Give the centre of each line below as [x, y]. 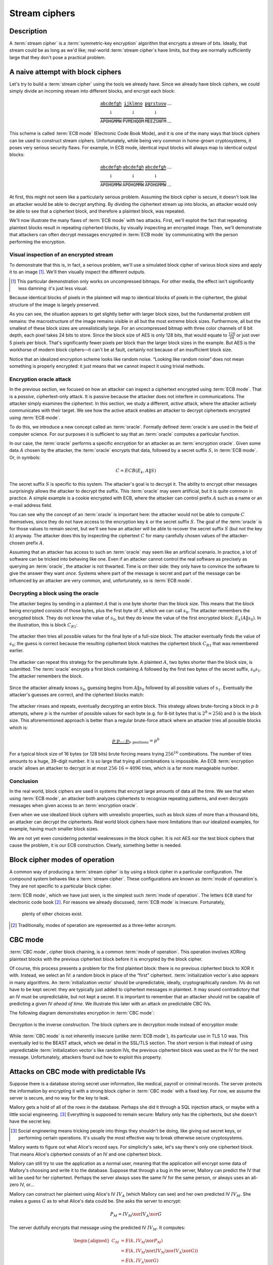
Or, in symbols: [25, 457]
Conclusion [24, 781]
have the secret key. [30, 1121]
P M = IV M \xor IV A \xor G [136, 1215]
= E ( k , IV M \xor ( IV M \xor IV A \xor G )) [159, 1251]
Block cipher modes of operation [62, 859]
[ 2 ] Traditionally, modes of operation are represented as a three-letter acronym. [94, 925]
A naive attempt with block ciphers [65, 72]
